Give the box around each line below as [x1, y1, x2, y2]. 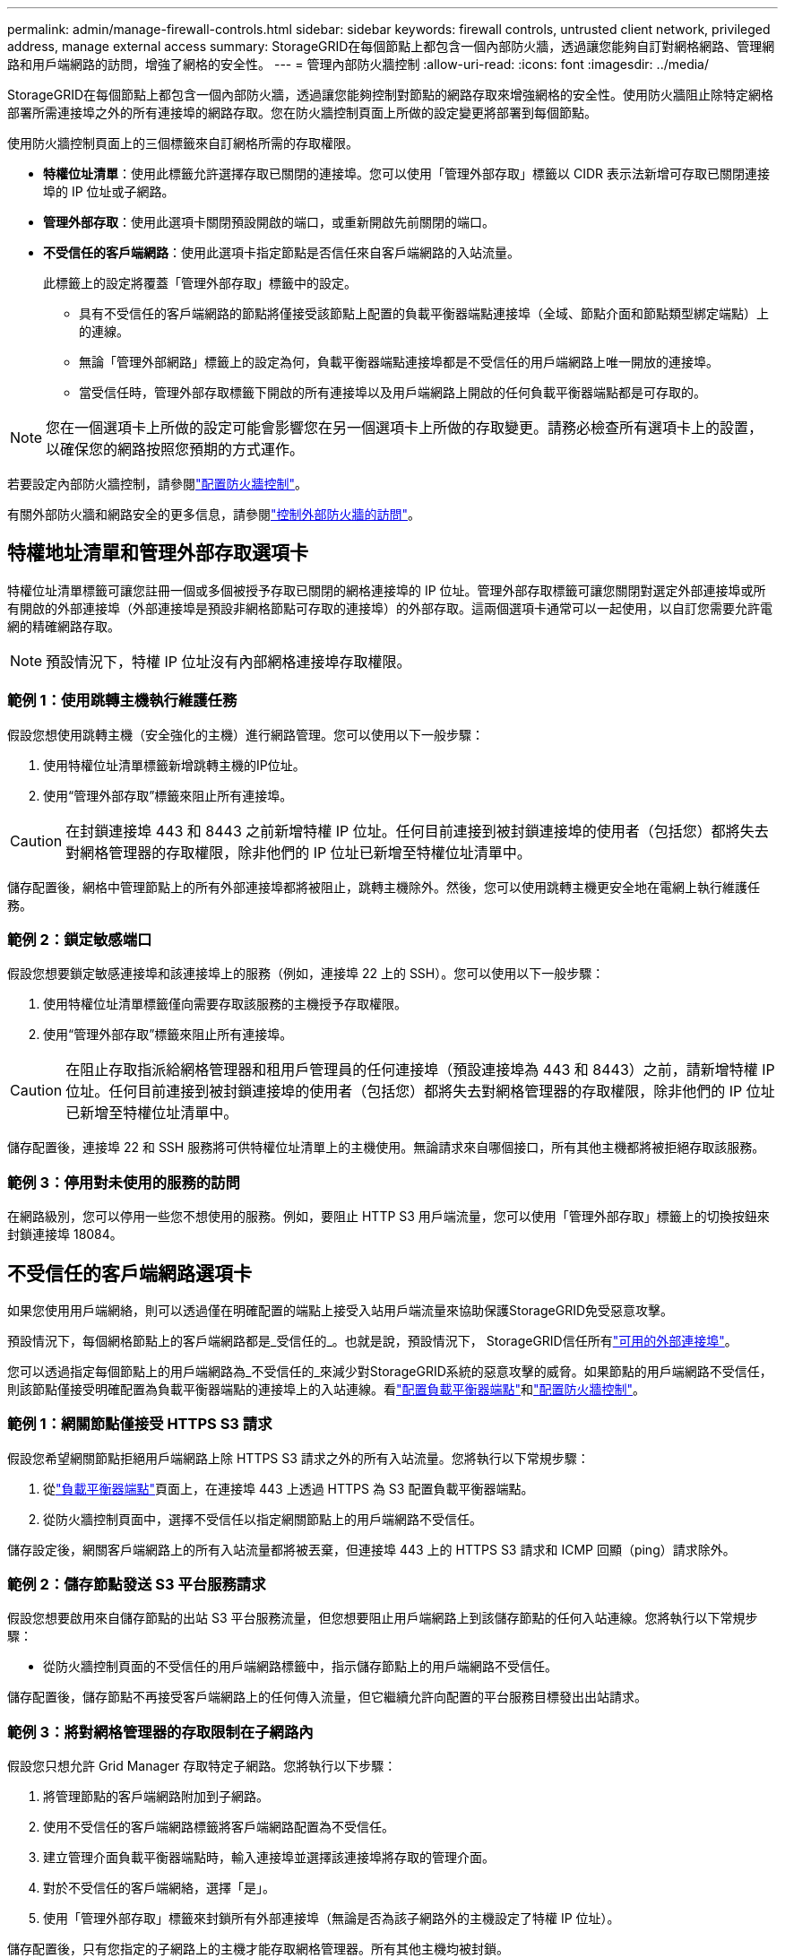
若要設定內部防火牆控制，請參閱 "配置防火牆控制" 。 [7, 476, 308, 491]
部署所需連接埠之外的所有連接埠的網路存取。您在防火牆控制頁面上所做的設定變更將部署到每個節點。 [7, 105, 597, 120]
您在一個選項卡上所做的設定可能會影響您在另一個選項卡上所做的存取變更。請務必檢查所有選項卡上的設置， [46, 419, 763, 437]
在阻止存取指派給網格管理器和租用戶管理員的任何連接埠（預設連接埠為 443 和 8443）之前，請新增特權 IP [65, 1061, 775, 1079]
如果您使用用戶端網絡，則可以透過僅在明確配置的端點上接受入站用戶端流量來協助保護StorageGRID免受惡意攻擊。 [7, 1302, 674, 1318]
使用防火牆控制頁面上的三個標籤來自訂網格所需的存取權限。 [7, 135, 358, 151]
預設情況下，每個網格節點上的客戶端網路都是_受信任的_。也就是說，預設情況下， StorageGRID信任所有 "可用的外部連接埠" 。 [7, 1332, 738, 1348]
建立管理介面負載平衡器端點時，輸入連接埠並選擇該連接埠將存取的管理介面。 [43, 1850, 495, 1866]
